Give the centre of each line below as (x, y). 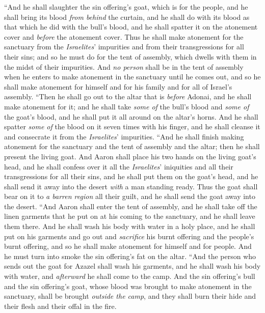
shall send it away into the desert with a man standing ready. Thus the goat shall (131, 186)
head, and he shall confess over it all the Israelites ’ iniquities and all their (119, 166)
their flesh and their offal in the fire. (60, 306)
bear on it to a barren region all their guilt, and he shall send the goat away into (130, 196)
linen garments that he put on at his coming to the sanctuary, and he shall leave (130, 216)
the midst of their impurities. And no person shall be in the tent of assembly (124, 66)
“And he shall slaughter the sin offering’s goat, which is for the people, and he (126, 7)
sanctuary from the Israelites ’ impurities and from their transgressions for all (124, 47)
